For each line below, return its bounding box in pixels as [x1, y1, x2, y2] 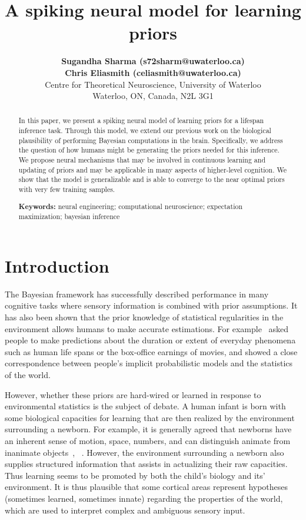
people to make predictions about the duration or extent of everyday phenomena [5, 334, 296, 346]
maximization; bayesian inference [18, 211, 120, 221]
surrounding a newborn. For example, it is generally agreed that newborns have [5, 423, 292, 435]
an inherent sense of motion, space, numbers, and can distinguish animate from [5, 435, 291, 446]
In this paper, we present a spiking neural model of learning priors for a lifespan [18, 115, 264, 125]
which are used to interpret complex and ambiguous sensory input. [5, 504, 245, 516]
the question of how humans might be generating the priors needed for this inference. [18, 145, 280, 155]
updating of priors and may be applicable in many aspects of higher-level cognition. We [18, 164, 287, 174]
